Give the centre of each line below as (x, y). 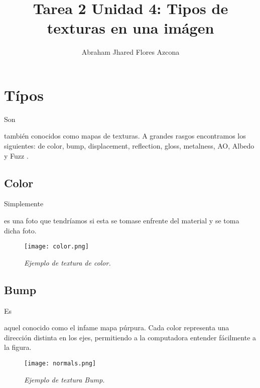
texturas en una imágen (131, 28)
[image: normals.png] (60, 364)
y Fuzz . (16, 155)
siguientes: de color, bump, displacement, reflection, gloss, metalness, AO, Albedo (129, 146)
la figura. (18, 347)
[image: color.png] (56, 247)
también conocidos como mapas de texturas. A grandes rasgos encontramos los (125, 136)
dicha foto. (20, 230)
